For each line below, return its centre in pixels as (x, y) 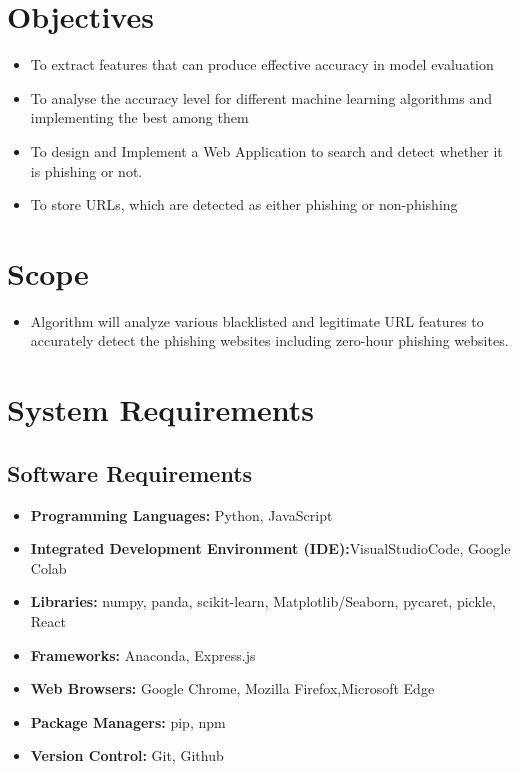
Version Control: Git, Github (127, 755)
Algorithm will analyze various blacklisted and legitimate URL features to (257, 320)
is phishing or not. (86, 170)
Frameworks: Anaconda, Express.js (143, 654)
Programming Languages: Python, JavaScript (181, 514)
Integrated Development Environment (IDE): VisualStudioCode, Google (270, 548)
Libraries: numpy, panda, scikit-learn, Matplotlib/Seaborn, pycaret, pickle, (263, 601)
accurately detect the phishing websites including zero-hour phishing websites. (269, 340)
